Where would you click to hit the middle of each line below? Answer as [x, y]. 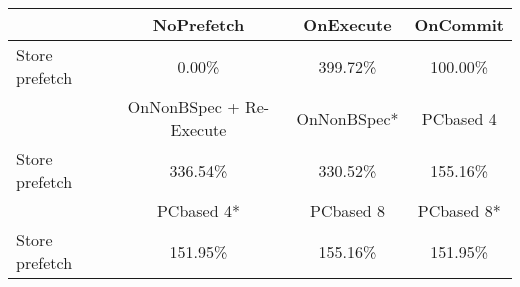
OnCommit [459, 24]
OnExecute [347, 24]
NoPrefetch [198, 24]
